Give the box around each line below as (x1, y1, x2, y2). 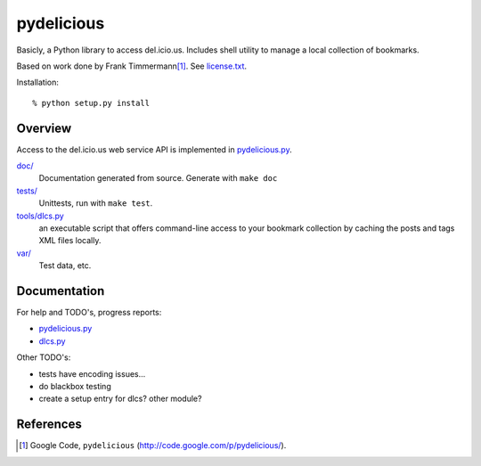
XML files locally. (38, 235, 102, 246)
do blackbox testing (38, 381, 111, 391)
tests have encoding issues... (38, 368, 146, 379)
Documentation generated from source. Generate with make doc (38, 173, 278, 184)
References (16, 417, 82, 432)
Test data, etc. (38, 260, 92, 271)
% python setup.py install (32, 98, 151, 108)
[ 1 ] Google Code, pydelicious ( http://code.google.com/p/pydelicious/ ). (19, 440, 287, 451)
